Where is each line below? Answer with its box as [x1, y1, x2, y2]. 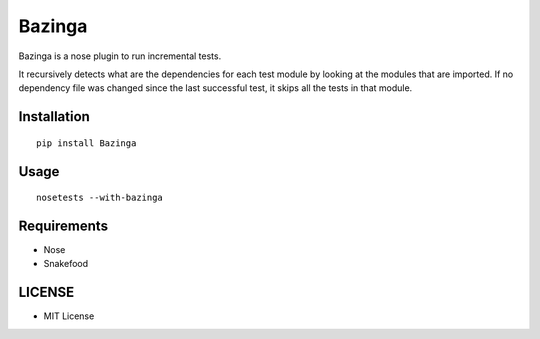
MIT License [43, 310, 95, 322]
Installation [18, 108, 90, 125]
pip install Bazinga [36, 137, 137, 149]
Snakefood [43, 258, 89, 270]
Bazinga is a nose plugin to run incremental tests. [18, 50, 222, 62]
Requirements [18, 217, 109, 234]
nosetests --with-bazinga [36, 192, 164, 204]
